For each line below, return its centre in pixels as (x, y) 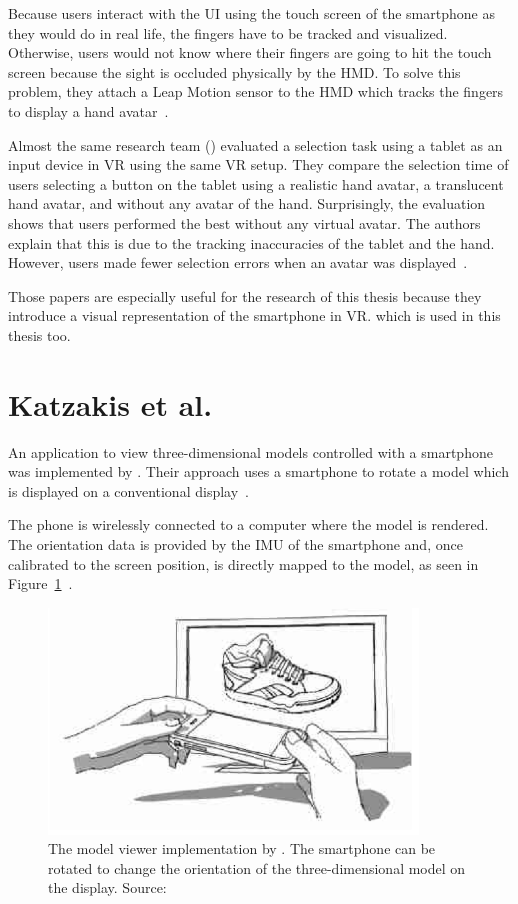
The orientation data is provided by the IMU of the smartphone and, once (235, 544)
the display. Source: (107, 887)
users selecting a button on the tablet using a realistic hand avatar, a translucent (256, 183)
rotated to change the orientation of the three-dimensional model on (257, 867)
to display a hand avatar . (88, 110)
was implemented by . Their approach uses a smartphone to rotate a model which (258, 471)
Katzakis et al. (110, 403)
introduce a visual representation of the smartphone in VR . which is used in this (254, 315)
